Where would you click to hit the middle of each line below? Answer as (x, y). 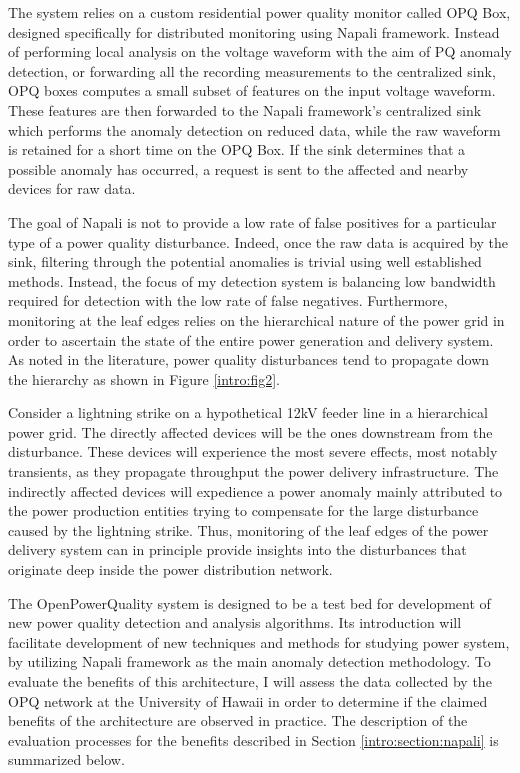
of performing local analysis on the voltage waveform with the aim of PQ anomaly (260, 51)
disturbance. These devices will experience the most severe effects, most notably (253, 451)
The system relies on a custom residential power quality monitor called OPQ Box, (259, 12)
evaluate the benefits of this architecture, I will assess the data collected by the (250, 681)
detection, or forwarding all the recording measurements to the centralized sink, (252, 70)
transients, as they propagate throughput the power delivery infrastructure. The (253, 471)
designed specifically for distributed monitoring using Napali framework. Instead (254, 31)
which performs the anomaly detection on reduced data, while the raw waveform (254, 129)
